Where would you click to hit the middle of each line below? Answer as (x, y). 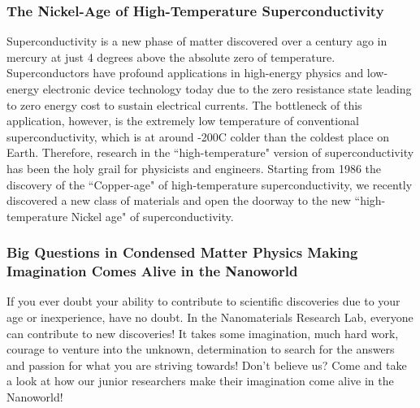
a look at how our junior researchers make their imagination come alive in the (200, 381)
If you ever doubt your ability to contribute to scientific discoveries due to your (204, 301)
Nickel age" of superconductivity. (152, 216)
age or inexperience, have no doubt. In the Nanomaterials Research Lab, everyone (210, 317)
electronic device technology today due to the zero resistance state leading (227, 89)
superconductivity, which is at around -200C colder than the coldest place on (198, 136)
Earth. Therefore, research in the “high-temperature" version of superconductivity (210, 152)
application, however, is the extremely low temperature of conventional (183, 121)
